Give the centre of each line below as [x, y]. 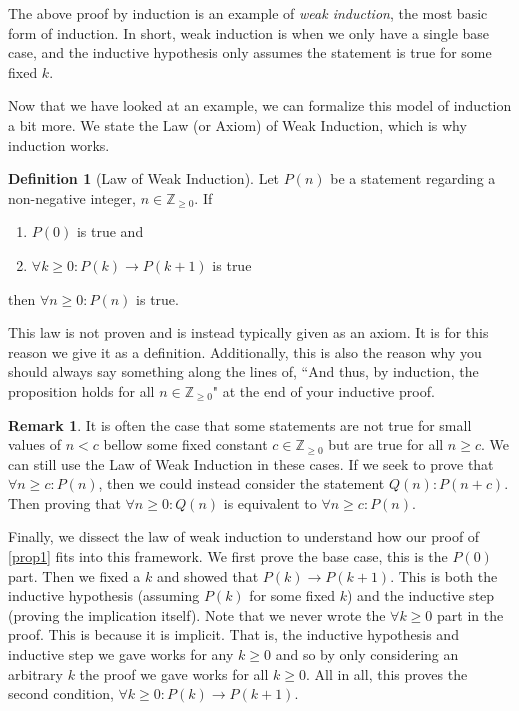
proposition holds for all [81, 390]
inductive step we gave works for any [121, 654]
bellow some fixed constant [185, 444]
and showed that [207, 575]
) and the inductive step [421, 595]
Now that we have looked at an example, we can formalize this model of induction [260, 105]
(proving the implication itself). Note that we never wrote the [197, 614]
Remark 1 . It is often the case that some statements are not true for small [240, 424]
